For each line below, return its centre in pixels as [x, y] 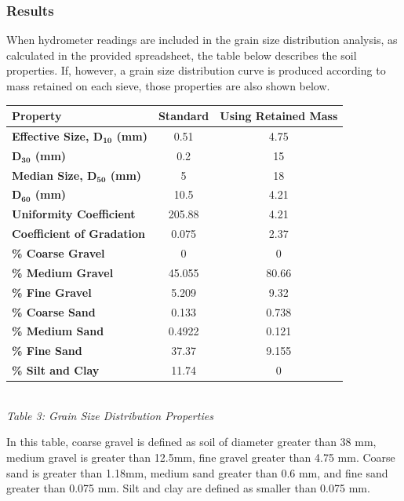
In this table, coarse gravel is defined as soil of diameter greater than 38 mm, [191, 442]
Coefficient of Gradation [78, 234]
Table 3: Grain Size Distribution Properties [110, 415]
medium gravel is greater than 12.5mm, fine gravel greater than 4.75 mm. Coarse [201, 457]
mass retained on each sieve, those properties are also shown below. [168, 86]
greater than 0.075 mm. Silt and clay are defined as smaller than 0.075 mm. [188, 488]
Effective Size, [51, 135]
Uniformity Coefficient [74, 214]
